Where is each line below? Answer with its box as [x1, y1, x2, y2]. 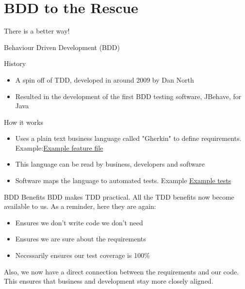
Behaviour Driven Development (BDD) [4, 42, 120, 52]
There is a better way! [4, 26, 70, 36]
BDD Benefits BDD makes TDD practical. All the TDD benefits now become [4, 191, 234, 202]
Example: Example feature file [15, 142, 103, 153]
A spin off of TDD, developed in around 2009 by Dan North [15, 74, 194, 85]
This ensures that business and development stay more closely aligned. [4, 276, 213, 286]
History [4, 58, 26, 68]
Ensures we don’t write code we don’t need [15, 217, 143, 227]
